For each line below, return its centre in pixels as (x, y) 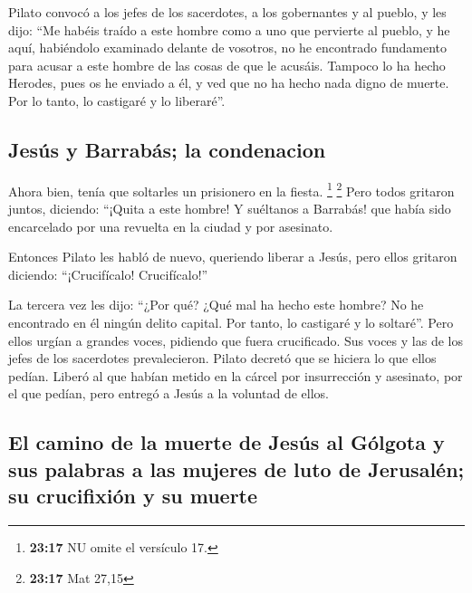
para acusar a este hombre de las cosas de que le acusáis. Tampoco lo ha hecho (227, 65)
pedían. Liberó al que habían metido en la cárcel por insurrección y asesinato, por (236, 375)
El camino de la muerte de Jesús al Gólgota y (226, 442)
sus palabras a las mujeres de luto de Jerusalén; (236, 469)
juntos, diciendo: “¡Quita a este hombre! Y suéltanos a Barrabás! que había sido (230, 209)
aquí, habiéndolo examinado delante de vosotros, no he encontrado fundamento (228, 48)
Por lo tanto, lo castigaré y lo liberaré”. (117, 100)
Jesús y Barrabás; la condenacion (167, 149)
